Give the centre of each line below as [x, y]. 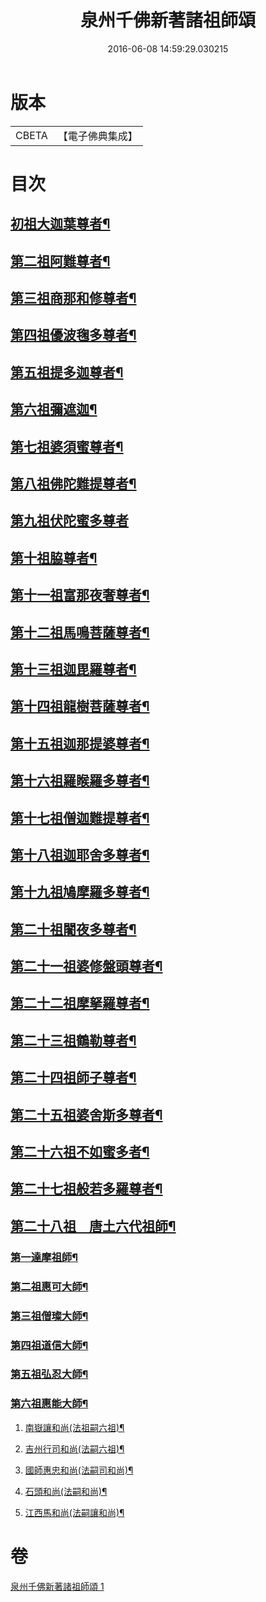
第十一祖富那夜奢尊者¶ [80, 595]
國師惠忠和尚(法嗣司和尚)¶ [79, 1470]
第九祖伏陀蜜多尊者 [69, 521]
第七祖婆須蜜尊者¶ [67, 446]
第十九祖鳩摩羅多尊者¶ [80, 892]
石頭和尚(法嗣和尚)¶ [66, 1491]
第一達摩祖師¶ [44, 1257]
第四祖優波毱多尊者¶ [73, 335]
